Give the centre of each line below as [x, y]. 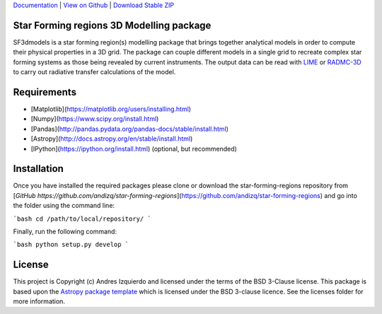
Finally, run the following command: [65, 232]
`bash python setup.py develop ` [71, 245]
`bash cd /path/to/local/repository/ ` [82, 219]
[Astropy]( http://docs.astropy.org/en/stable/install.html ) [112, 139]
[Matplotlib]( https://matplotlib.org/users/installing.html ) [111, 109]
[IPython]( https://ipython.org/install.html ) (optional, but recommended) [134, 149]
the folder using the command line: [64, 206]
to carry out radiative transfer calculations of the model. [94, 72]
